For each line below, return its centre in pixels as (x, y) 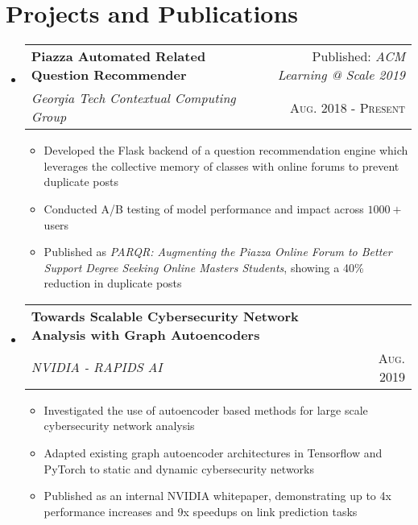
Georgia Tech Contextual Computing (133, 98)
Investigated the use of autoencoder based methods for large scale (206, 409)
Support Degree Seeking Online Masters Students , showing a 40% (204, 267)
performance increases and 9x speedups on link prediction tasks (201, 511)
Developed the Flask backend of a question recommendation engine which (226, 150)
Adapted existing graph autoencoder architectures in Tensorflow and (213, 453)
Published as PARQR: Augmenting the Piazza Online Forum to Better (218, 252)
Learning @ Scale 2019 (341, 75)
